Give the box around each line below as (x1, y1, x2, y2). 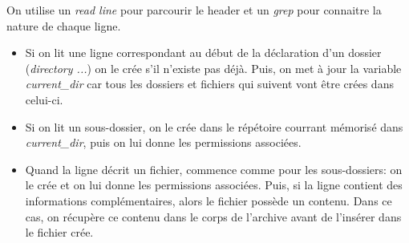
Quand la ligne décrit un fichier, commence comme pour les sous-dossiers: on (25, 160, 403, 177)
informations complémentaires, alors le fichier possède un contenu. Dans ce (25, 192, 392, 209)
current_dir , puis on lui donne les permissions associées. (25, 134, 302, 151)
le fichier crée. (25, 224, 94, 241)
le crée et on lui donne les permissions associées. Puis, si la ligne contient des (25, 176, 403, 193)
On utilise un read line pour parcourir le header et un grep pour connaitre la (6, 2, 382, 18)
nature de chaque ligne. (6, 17, 121, 34)
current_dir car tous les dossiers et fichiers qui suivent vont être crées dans (25, 75, 394, 92)
